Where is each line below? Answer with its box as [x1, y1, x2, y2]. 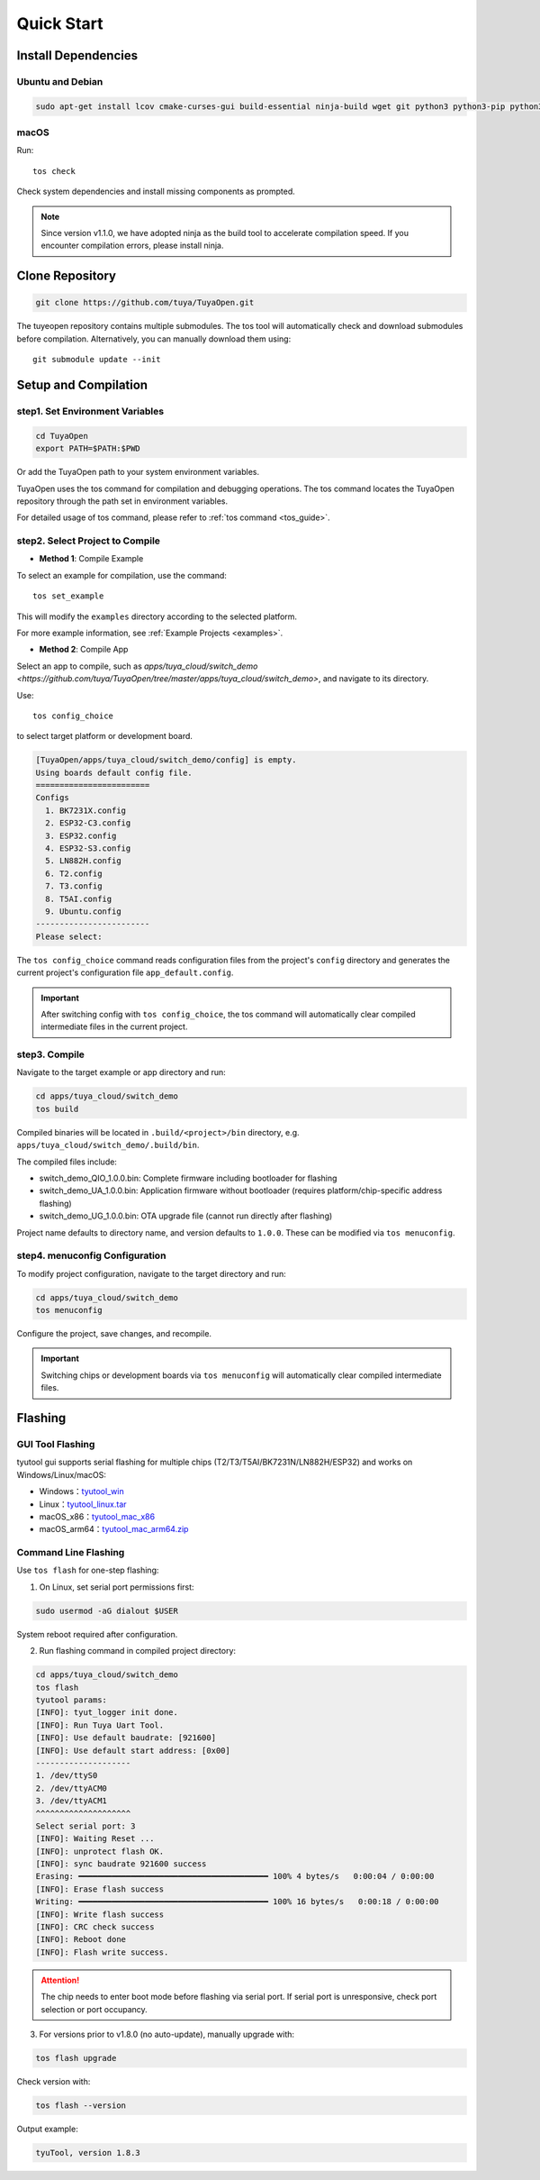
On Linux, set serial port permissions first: [39, 1582, 194, 1592]
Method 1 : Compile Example [39, 553, 144, 564]
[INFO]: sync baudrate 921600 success [35, 1859, 207, 1869]
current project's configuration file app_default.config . [16, 967, 234, 978]
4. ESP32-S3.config [45, 844, 131, 853]
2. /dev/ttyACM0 [35, 1783, 108, 1793]
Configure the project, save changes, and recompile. [16, 1328, 211, 1339]
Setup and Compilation [16, 377, 148, 392]
